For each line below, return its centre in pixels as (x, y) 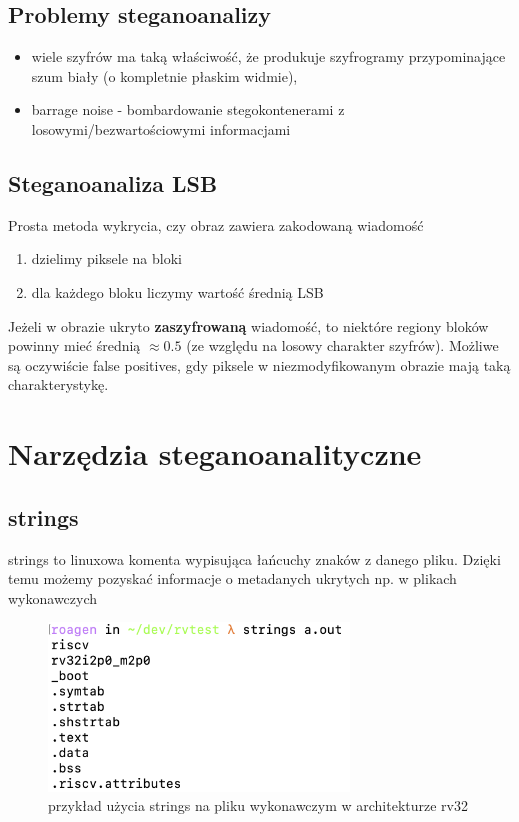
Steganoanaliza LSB (113, 182)
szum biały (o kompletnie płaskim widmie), (164, 75)
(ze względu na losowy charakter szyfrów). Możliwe (342, 345)
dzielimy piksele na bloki (106, 258)
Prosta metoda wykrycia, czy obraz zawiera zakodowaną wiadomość (216, 224)
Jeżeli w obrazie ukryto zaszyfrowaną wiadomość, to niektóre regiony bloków (248, 325)
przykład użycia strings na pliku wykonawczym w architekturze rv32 (258, 805)
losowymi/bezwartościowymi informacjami (161, 128)
